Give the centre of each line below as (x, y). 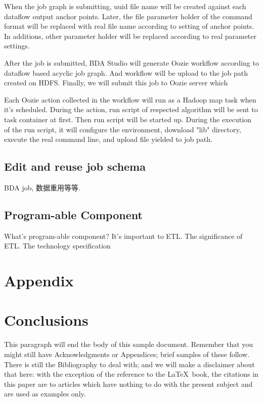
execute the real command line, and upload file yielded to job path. (108, 139)
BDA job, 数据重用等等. (42, 187)
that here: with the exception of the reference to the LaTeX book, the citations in (131, 374)
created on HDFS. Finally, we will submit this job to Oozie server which (116, 83)
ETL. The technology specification (57, 246)
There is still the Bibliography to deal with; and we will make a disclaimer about (129, 364)
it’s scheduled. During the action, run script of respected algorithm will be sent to (131, 109)
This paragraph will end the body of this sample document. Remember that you (129, 344)
